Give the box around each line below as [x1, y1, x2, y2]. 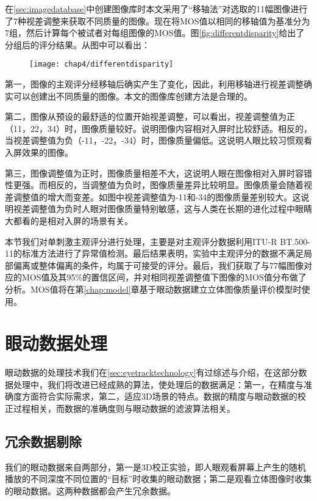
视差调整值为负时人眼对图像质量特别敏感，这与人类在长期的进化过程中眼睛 [13, 202, 312, 215]
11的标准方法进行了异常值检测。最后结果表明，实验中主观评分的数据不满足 [5, 247, 304, 260]
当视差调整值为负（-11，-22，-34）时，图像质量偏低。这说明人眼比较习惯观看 [5, 134, 312, 147]
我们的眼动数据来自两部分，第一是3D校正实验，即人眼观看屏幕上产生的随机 [5, 460, 306, 473]
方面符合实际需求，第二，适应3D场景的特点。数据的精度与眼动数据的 [21, 390, 297, 403]
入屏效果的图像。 [5, 146, 73, 158]
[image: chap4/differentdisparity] [29, 60, 174, 69]
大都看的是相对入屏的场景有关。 [5, 214, 133, 227]
